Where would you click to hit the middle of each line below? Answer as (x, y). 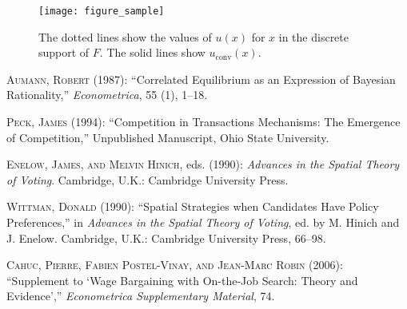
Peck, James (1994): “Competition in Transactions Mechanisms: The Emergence (203, 122)
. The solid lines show (152, 52)
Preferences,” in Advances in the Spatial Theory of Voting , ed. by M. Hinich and (203, 222)
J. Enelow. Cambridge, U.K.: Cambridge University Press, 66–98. (166, 238)
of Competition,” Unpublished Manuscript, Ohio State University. (168, 137)
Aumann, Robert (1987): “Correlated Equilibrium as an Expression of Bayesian (201, 79)
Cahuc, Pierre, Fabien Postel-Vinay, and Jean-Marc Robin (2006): (175, 265)
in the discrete (313, 36)
